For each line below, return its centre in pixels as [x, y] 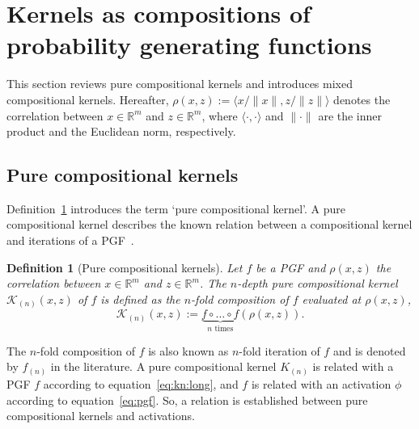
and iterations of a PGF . [70, 240]
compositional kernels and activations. [101, 416]
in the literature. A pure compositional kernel [163, 366]
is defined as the [140, 299]
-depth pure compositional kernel [317, 283]
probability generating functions [189, 45]
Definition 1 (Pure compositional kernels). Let [125, 267]
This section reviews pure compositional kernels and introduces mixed [180, 84]
